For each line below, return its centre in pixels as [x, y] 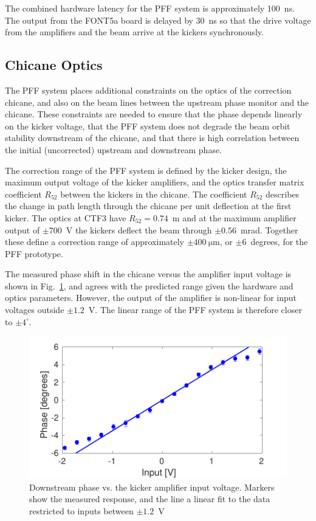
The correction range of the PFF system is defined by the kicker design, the [146, 170]
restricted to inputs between [81, 510]
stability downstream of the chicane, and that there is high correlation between [152, 138]
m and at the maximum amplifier [234, 217]
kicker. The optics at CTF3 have [66, 217]
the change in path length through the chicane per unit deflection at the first [148, 206]
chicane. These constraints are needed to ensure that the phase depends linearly [154, 114]
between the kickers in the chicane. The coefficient [154, 194]
